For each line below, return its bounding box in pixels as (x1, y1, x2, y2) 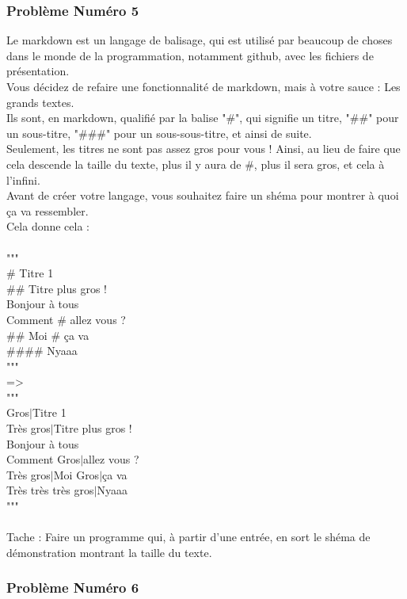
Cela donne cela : (6, 218, 89, 235)
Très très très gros (6, 482, 94, 498)
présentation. (6, 63, 70, 79)
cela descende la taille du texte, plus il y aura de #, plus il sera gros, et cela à (6, 155, 385, 172)
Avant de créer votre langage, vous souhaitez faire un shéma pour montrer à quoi (6, 187, 399, 204)
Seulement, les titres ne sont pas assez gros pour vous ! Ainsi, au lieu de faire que (6, 140, 401, 157)
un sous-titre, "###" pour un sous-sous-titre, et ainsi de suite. (6, 124, 312, 141)
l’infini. (6, 171, 40, 188)
